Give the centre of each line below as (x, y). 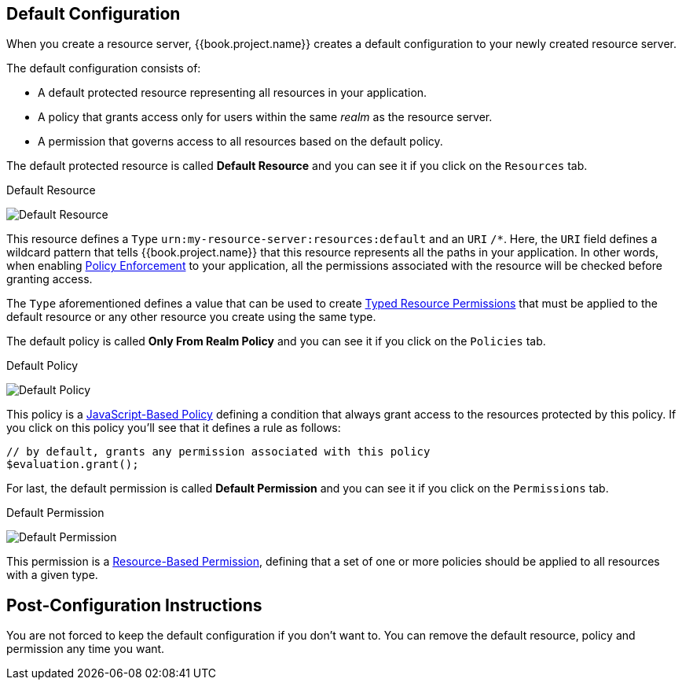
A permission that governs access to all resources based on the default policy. (240, 142)
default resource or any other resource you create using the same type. (191, 317)
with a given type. (52, 575)
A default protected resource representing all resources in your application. (233, 93)
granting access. (49, 279)
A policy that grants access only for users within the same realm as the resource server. (265, 117)
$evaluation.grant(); (73, 465)
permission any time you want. (86, 649)
